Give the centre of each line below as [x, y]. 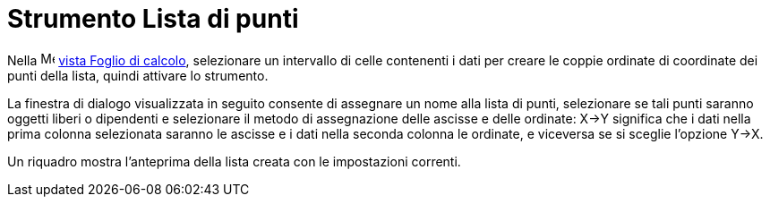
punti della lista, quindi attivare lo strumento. [138, 75]
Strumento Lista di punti [153, 19]
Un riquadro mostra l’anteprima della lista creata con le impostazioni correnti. [234, 161]
